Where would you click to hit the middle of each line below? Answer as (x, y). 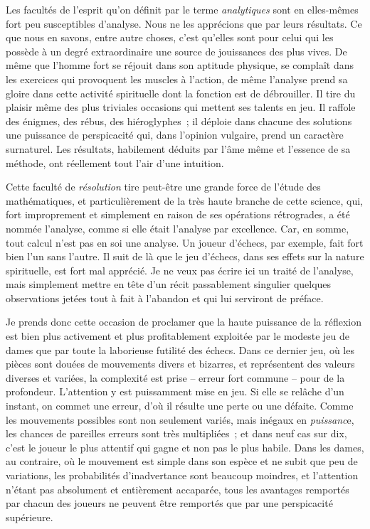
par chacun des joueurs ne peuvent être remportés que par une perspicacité (169, 503)
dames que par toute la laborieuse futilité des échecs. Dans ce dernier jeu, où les (180, 349)
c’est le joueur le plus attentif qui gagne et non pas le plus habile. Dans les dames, (185, 447)
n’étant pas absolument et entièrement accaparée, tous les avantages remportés (178, 489)
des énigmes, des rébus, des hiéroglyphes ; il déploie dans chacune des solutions (179, 121)
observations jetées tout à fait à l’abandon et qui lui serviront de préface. (165, 298)
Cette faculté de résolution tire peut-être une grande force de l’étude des (163, 187)
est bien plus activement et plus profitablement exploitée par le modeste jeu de (178, 336)
